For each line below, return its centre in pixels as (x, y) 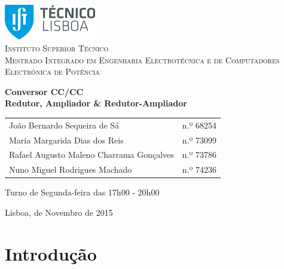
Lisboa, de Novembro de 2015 (59, 212)
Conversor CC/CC (44, 91)
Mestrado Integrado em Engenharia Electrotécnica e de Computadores (142, 59)
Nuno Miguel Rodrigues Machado (71, 169)
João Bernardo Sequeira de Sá (64, 125)
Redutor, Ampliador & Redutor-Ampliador (96, 103)
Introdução (51, 253)
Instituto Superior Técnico (57, 48)
